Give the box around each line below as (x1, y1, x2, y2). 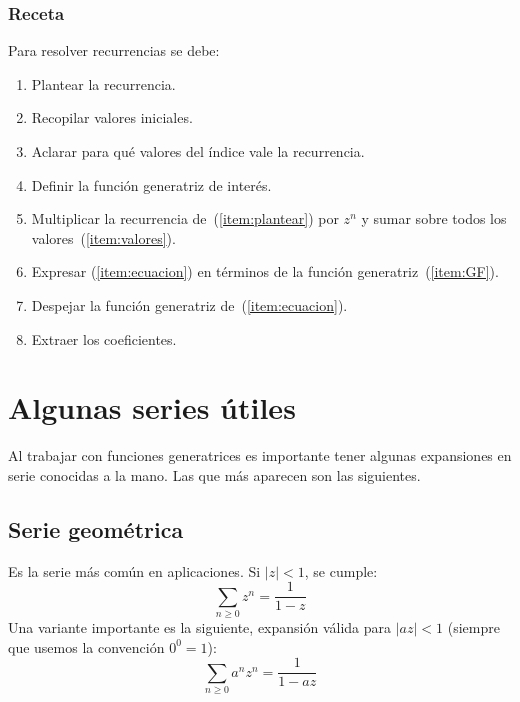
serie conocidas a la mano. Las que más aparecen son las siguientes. (8, 464, 421, 485)
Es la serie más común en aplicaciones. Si (8, 560, 261, 581)
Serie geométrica (8, 513, 184, 544)
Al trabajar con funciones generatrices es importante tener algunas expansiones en (8, 445, 512, 466)
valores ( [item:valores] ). (31, 227, 176, 248)
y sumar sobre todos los (361, 208, 507, 229)
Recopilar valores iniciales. (31, 107, 193, 128)
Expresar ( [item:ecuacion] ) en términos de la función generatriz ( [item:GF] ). (31, 261, 499, 282)
